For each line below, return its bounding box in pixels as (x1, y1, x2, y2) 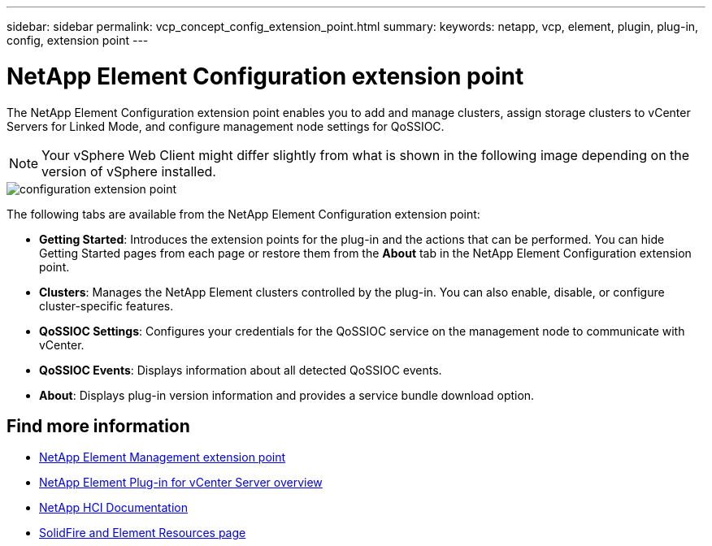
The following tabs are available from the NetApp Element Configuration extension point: (7, 206, 480, 221)
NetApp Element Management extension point (39, 450, 286, 465)
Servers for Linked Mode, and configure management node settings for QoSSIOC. (7, 119, 445, 133)
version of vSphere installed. (41, 162, 216, 180)
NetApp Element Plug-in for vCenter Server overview (39, 475, 323, 490)
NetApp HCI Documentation (39, 500, 188, 515)
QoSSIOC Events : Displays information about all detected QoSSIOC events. (39, 362, 442, 377)
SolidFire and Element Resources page (39, 526, 246, 540)
